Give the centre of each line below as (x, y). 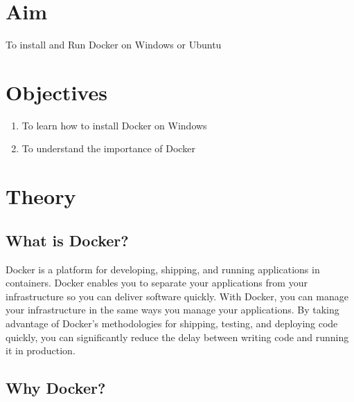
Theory (41, 196)
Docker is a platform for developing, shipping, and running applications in (163, 269)
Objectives (56, 92)
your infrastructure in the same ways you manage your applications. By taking (172, 310)
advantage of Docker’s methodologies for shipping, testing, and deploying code (172, 323)
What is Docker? (67, 240)
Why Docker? (56, 388)
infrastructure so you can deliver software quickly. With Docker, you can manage (177, 296)
